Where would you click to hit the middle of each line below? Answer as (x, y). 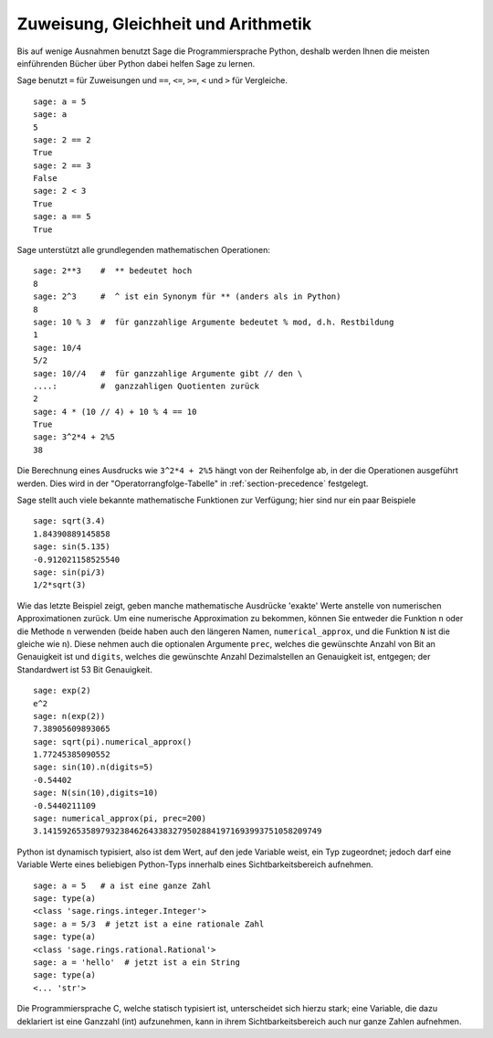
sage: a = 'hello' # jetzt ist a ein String (137, 962)
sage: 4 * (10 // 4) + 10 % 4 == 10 (115, 412)
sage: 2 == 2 (62, 140)
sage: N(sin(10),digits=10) (96, 793)
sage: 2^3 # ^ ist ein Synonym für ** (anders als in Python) (187, 297)
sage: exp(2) (62, 691)
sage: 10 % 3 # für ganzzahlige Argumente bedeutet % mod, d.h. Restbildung (214, 322)
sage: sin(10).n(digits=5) (94, 767)
